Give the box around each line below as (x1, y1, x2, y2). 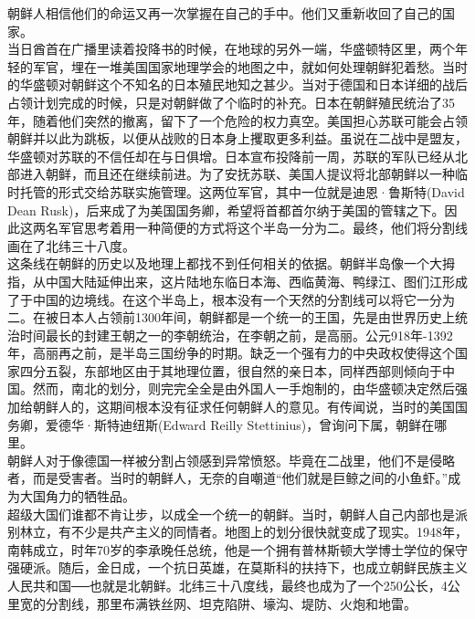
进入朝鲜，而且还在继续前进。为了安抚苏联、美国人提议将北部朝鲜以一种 (19, 164, 455, 184)
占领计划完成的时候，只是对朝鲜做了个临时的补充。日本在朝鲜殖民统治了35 (7, 92, 455, 111)
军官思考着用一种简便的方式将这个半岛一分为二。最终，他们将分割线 (58, 218, 468, 237)
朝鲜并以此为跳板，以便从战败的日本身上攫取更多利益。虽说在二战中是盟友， (7, 129, 468, 148)
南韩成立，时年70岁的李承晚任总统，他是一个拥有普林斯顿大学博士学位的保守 (7, 540, 468, 559)
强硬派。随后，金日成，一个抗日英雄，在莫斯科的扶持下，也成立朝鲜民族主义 (7, 558, 468, 577)
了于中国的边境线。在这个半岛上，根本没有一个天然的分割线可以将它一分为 (7, 289, 455, 309)
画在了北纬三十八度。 (7, 236, 135, 255)
